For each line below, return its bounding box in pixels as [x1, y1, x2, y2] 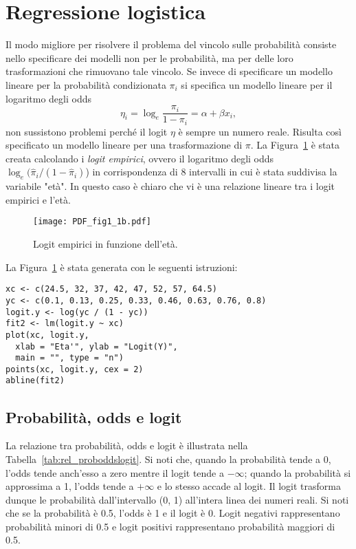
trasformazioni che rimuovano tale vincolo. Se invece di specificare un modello [5, 64, 333, 78]
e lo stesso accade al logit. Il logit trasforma [157, 479, 341, 493]
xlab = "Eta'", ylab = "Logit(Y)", [15, 341, 178, 352]
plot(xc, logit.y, [5, 330, 89, 340]
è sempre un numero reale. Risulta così [178, 124, 342, 138]
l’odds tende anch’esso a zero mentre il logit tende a [5, 465, 224, 480]
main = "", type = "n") [15, 353, 124, 363]
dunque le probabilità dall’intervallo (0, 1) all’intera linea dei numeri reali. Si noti [5, 492, 349, 506]
